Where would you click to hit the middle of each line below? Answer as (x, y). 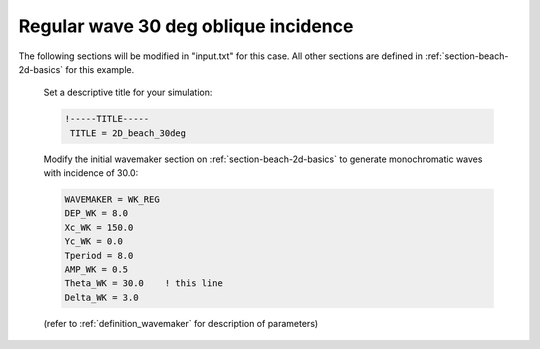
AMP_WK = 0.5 (96, 269)
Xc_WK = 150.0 (99, 227)
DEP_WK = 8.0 (96, 213)
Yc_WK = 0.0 (94, 241)
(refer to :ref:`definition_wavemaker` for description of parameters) (181, 323)
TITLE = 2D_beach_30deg (128, 133)
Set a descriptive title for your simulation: (128, 92)
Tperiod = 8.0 (99, 255)
